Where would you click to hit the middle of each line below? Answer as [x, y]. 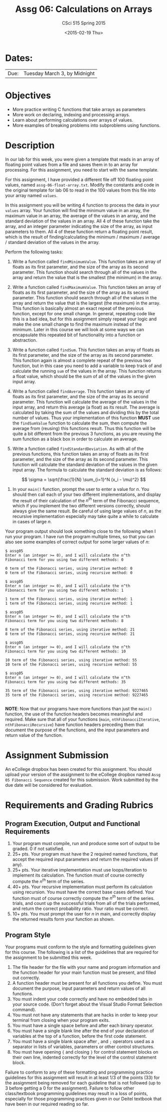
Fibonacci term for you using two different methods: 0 [64, 560]
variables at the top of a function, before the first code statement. [80, 1036]
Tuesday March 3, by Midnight [59, 73]
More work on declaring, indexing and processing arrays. [71, 114]
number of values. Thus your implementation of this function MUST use [86, 418]
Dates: [19, 58]
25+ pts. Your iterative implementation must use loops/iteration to [80, 870]
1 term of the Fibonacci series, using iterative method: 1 [69, 599]
